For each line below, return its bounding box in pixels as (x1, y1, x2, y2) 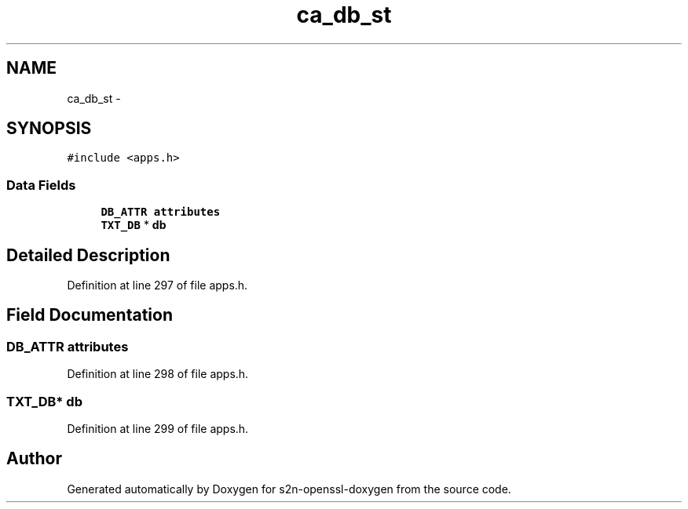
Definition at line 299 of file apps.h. (67, 422, 249, 435)
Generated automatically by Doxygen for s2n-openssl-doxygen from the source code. (67, 482, 511, 496)
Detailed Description (6, 245, 170, 265)
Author (6, 449, 62, 469)
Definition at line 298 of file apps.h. (67, 367, 249, 381)
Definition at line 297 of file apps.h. (67, 278, 248, 293)
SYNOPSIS (6, 118, 92, 139)
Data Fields (6, 176, 76, 193)
